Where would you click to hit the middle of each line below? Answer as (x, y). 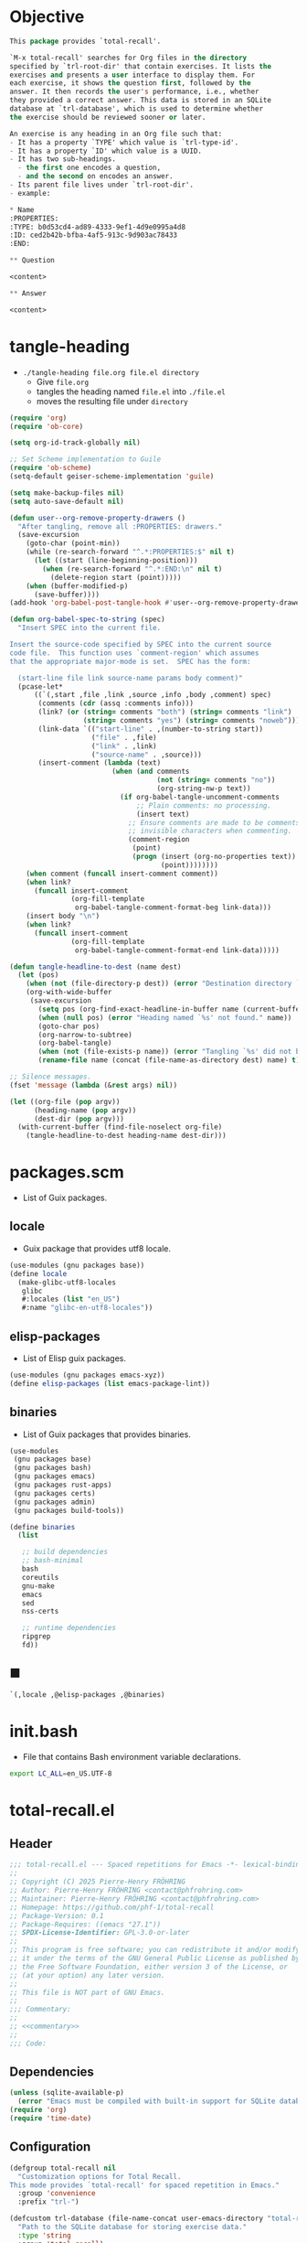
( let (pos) (38, 975)
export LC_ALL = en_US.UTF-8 (61, 1773)
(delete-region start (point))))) (116, 577)
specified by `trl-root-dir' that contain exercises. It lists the (141, 66)
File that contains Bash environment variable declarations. (132, 1756)
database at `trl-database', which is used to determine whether (136, 109)
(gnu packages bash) (53, 1468)
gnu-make (38, 1586)
